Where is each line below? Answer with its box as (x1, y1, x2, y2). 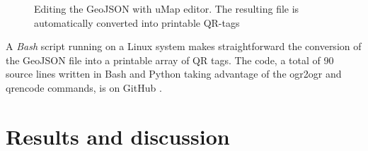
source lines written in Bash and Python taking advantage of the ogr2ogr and (6, 66, 342, 81)
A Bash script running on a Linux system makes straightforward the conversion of (6, 39, 362, 54)
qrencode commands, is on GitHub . (6, 80, 162, 95)
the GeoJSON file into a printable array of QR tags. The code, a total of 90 (6, 52, 334, 67)
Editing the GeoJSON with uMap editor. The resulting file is (34, 1, 299, 16)
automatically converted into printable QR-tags (34, 15, 240, 30)
